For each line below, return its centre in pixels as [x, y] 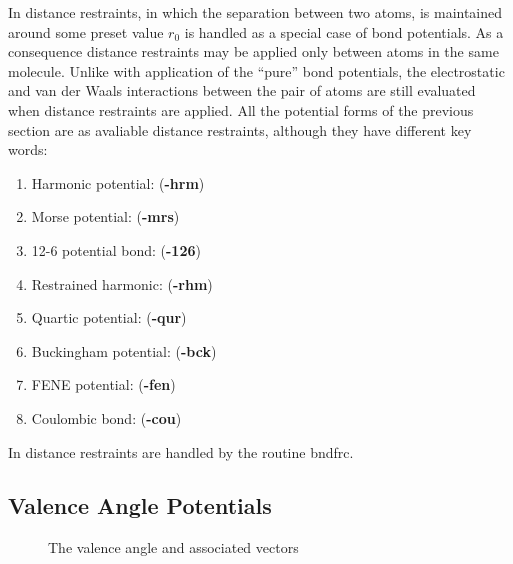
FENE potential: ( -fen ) [103, 384]
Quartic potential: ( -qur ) [109, 317]
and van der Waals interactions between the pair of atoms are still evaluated [242, 90]
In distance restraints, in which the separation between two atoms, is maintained [255, 12]
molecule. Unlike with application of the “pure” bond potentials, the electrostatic [256, 70]
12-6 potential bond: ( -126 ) [116, 249]
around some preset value [86, 31]
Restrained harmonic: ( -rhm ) [122, 283]
